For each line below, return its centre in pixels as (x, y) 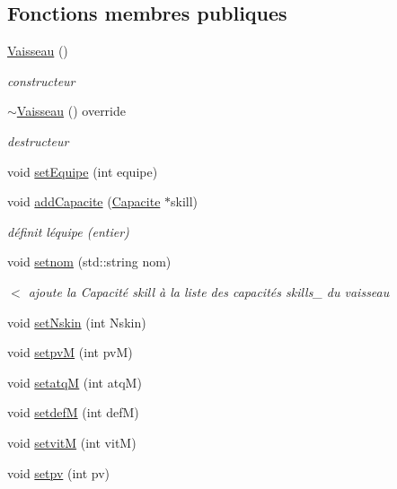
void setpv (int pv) (59, 472)
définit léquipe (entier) (68, 231)
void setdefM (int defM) (73, 412)
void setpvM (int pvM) (70, 352)
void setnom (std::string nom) (89, 262)
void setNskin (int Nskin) (77, 322)
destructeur (38, 140)
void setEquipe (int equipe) (83, 171)
